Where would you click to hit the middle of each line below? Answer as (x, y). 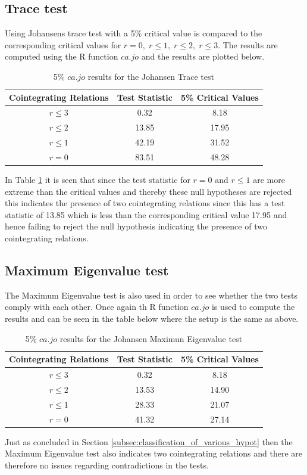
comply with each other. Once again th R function (97, 307)
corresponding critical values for (63, 44)
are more (269, 180)
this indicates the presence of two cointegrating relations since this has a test (145, 203)
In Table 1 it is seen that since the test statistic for (98, 180)
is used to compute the (253, 307)
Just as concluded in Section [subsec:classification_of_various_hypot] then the (149, 441)
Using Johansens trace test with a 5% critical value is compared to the (134, 33)
